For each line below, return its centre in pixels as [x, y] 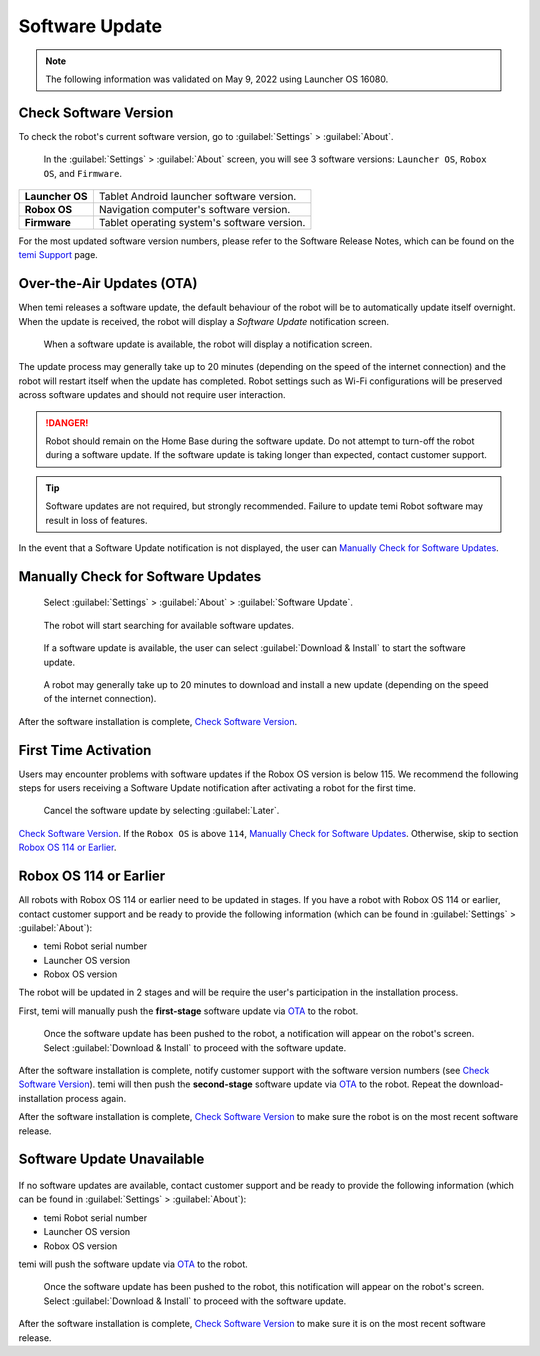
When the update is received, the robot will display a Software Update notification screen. [204, 321]
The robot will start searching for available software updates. [169, 625]
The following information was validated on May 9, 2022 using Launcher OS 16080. [217, 79]
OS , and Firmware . [82, 173]
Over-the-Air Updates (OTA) [108, 283]
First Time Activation [85, 750]
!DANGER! [67, 422]
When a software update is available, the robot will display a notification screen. [208, 344]
